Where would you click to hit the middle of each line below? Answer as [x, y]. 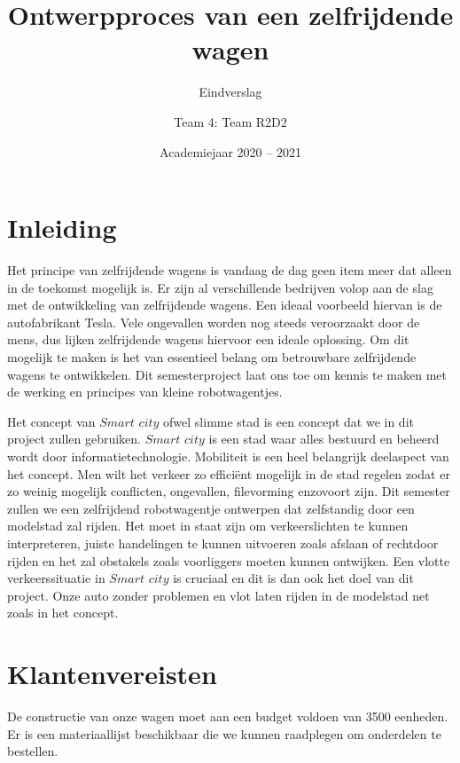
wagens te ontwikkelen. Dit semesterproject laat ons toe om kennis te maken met [227, 374]
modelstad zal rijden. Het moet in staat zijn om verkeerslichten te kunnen [208, 526]
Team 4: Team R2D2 [230, 121]
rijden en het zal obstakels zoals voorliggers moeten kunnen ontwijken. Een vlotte [229, 560]
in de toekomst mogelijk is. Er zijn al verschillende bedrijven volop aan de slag [220, 287]
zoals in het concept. [63, 613]
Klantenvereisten [112, 674]
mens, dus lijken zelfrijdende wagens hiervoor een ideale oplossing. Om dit [208, 339]
